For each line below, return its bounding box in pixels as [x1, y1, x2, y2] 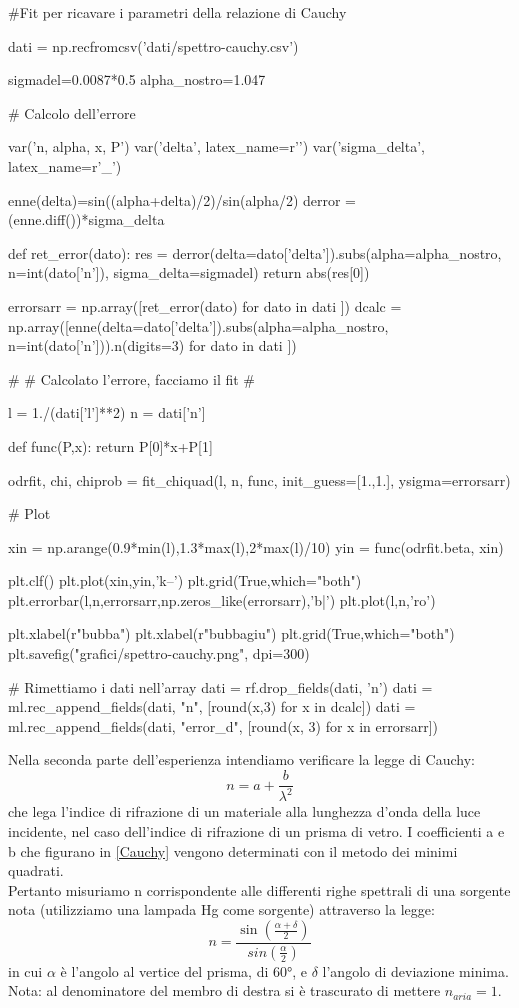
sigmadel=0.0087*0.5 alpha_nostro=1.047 [8, 69, 266, 90]
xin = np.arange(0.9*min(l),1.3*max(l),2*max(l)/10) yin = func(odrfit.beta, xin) [8, 536, 504, 557]
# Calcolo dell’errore [8, 102, 136, 123]
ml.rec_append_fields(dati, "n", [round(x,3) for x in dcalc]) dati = [8, 696, 416, 717]
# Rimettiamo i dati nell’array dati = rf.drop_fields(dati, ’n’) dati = [8, 676, 433, 697]
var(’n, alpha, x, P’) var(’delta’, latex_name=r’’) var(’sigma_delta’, [8, 136, 425, 157]
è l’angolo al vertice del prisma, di [60, 960, 269, 981]
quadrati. [8, 860, 64, 881]
